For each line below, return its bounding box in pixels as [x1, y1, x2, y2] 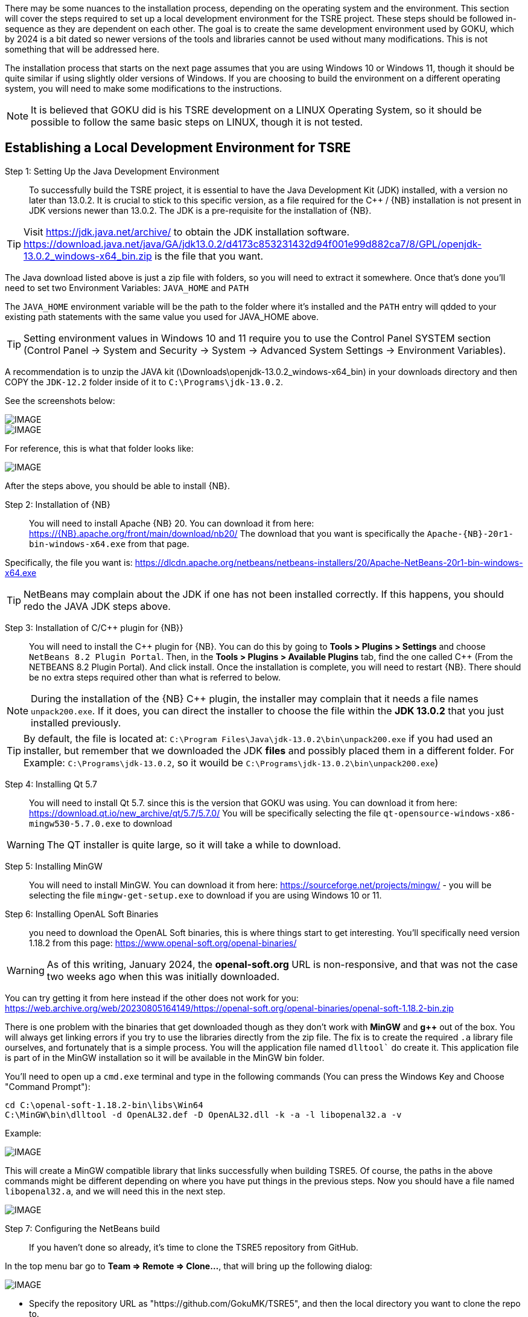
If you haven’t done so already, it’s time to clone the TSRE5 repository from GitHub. [29, 1242, 358, 1252]
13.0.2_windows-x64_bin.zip [24, 249, 152, 262]
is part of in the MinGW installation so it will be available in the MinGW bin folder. [5, 1052, 325, 1063]
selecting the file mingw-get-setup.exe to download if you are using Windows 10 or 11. [29, 889, 382, 900]
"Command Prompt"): [5, 1081, 91, 1092]
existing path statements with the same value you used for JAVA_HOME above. [5, 311, 319, 322]
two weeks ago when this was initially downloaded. [46, 970, 280, 982]
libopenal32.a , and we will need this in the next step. [5, 1185, 226, 1196]
